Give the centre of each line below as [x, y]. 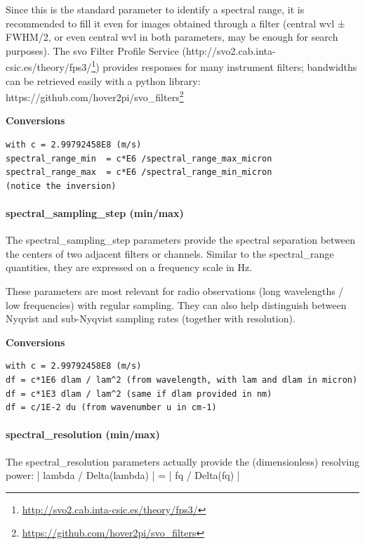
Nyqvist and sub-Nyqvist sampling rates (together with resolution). [151, 319]
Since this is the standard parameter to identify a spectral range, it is [155, 9]
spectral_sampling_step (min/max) [95, 213]
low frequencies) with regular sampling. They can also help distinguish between [176, 304]
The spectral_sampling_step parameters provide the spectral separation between [181, 240]
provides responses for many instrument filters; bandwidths [230, 67]
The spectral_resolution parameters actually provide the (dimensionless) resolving [182, 461]
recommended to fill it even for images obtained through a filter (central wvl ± [175, 23]
